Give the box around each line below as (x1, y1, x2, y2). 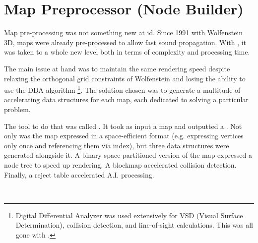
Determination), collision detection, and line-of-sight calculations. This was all (15, 220, 253, 230)
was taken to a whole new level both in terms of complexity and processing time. (4, 47, 250, 57)
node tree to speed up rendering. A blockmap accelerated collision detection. (4, 159, 237, 170)
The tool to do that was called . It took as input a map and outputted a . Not (4, 121, 242, 131)
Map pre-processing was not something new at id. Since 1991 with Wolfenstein (4, 27, 243, 38)
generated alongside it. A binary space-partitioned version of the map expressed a (4, 150, 252, 160)
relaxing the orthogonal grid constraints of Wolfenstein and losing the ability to (4, 73, 246, 83)
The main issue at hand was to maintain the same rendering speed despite (4, 63, 230, 73)
